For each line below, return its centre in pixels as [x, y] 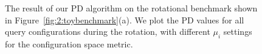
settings [238, 31]
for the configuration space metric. [69, 43]
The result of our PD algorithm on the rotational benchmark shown [131, 8]
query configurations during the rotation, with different [108, 31]
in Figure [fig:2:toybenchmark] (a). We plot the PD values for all [125, 19]
